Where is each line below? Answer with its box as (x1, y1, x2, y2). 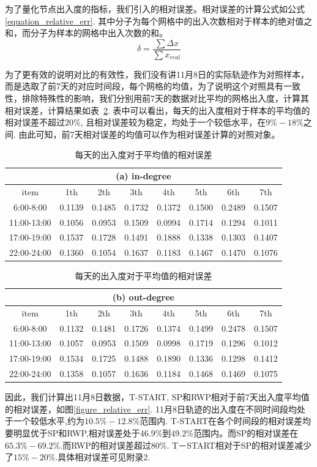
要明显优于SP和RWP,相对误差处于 (5, 427, 140, 439)
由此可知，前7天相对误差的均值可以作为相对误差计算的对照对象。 (18, 127, 280, 140)
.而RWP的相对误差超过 (60, 438, 151, 451)
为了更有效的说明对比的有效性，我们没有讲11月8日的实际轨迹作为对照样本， (5, 67, 309, 80)
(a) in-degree (116, 170, 171, 182)
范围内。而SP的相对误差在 (193, 427, 299, 439)
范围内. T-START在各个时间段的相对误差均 (140, 414, 311, 427)
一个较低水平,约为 (13, 414, 84, 427)
